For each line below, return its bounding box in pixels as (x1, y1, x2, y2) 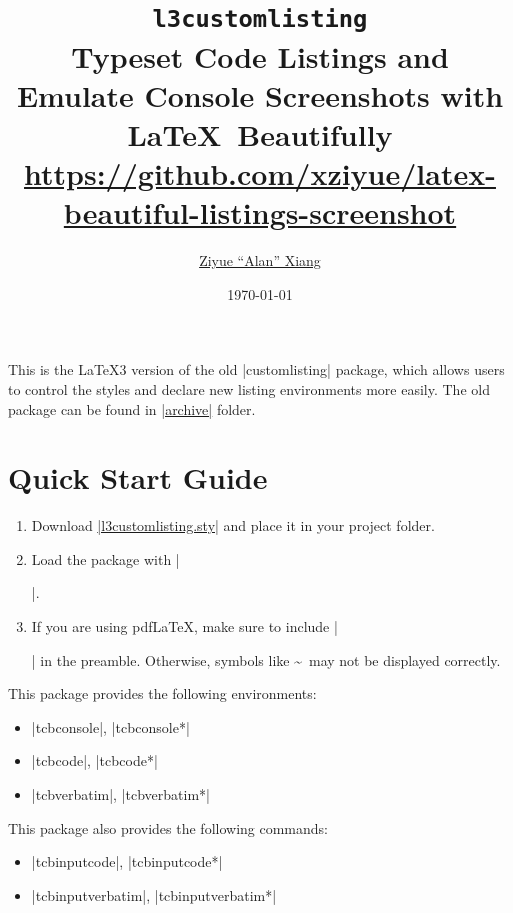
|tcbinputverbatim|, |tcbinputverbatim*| (31, 884, 277, 905)
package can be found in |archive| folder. (8, 398, 256, 419)
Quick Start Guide (8, 457, 268, 498)
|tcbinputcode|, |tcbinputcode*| (31, 851, 223, 872)
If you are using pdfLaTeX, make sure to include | (31, 616, 338, 637)
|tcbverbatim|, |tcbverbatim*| (31, 784, 211, 805)
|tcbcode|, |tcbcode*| (31, 750, 158, 771)
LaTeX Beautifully (127, 113, 393, 154)
